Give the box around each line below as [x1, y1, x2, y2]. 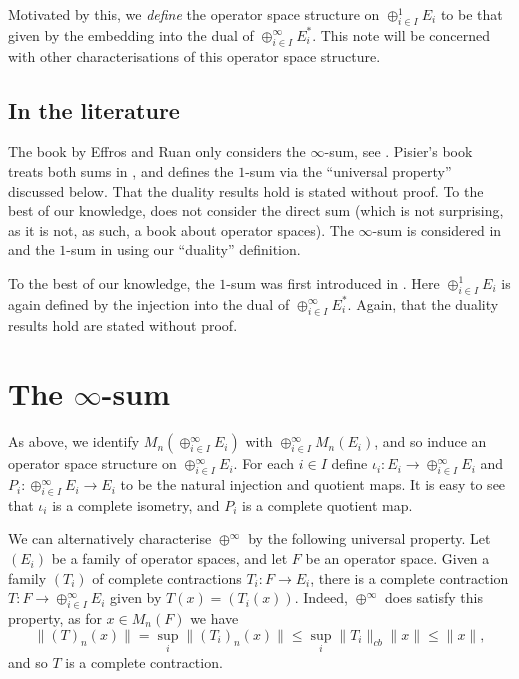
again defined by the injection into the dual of [8, 293, 290, 314]
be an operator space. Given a [305, 548, 490, 569]
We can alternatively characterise [8, 528, 212, 549]
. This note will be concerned [312, 24, 491, 45]
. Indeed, [294, 587, 348, 608]
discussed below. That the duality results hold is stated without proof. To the [8, 180, 484, 201]
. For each [233, 453, 295, 474]
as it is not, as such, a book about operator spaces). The [8, 219, 354, 240]
